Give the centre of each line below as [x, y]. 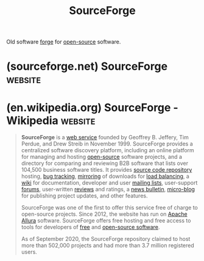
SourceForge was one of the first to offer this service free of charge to [109, 208]
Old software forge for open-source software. [64, 42]
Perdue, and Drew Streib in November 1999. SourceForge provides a [107, 144]
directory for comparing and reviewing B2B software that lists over [105, 163]
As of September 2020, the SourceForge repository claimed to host [106, 239]
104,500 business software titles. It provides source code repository [107, 170]
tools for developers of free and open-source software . [90, 227]
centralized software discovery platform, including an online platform [108, 150]
